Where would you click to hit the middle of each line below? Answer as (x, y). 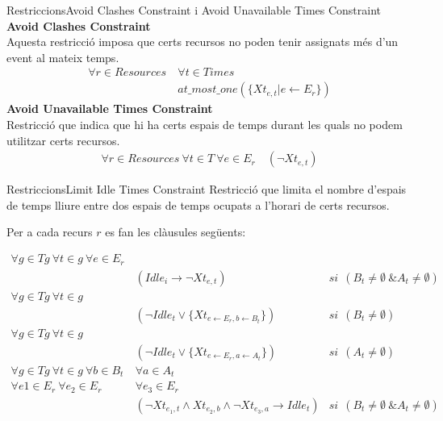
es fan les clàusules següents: (176, 232)
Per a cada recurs (50, 232)
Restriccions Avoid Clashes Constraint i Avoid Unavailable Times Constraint (194, 10)
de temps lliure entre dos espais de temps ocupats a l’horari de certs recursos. (198, 204)
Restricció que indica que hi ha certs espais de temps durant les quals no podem (205, 125)
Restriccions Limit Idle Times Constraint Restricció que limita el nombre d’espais (207, 189)
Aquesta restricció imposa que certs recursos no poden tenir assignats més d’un (203, 42)
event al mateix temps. (63, 57)
